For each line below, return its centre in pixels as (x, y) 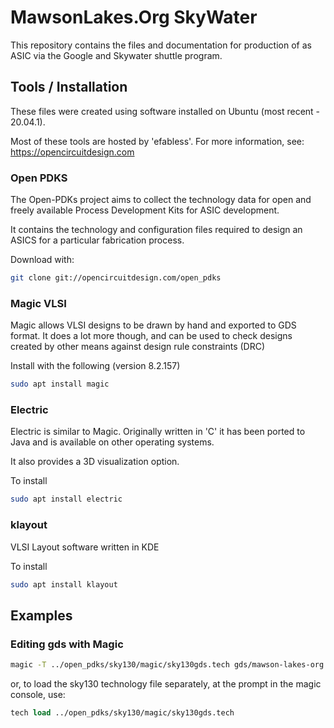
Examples (41, 615)
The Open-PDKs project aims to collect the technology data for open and (161, 200)
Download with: (42, 260)
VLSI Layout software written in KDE (85, 547)
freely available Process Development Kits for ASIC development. (145, 210)
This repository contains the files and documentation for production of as (161, 45)
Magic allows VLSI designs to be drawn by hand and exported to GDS (153, 325)
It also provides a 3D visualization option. (95, 462)
